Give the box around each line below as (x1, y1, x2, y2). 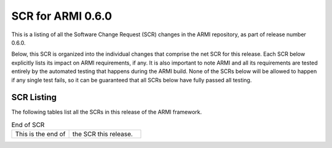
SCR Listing (11, 92, 57, 103)
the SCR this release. (72, 130, 133, 138)
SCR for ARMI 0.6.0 (11, 9, 113, 23)
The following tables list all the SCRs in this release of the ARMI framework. (11, 108, 202, 116)
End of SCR (11, 120, 45, 129)
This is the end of (15, 130, 66, 138)
